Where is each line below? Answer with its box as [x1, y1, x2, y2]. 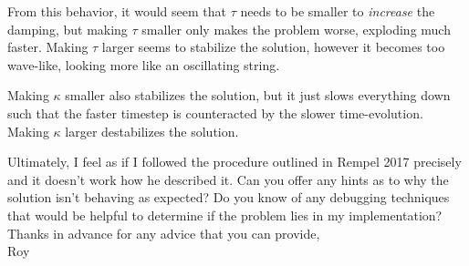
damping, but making [7, 19, 128, 38]
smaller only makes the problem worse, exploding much [141, 19, 451, 38]
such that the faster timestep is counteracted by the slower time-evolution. [7, 103, 423, 122]
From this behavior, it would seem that [7, 2, 226, 20]
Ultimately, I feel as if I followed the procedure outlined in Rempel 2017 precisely [7, 152, 462, 171]
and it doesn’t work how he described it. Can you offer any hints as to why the [7, 169, 449, 189]
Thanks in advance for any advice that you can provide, [7, 223, 320, 242]
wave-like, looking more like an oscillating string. [7, 55, 280, 74]
